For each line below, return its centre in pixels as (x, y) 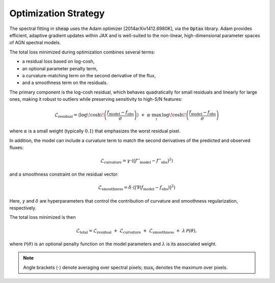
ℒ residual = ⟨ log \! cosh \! (79, 116)
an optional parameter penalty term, (60, 68)
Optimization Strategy (57, 13)
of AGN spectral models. (35, 43)
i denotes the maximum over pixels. (190, 268)
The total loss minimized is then (43, 217)
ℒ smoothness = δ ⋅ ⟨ (116, 188)
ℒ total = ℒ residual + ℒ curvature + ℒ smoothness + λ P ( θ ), (136, 231)
